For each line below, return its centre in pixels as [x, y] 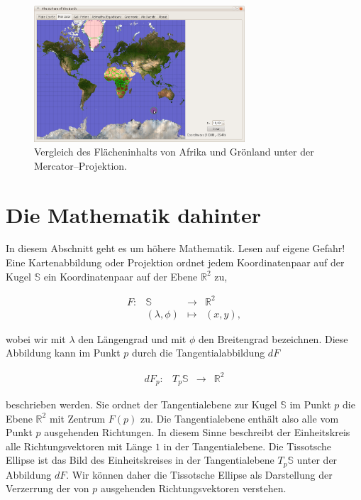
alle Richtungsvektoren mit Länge [79, 446]
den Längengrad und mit [132, 338]
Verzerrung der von [48, 488]
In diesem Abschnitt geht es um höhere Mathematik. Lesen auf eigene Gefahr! [176, 248]
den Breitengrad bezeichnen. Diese [273, 338]
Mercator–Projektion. [81, 165]
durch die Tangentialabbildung [199, 353]
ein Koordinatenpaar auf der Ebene [121, 276]
